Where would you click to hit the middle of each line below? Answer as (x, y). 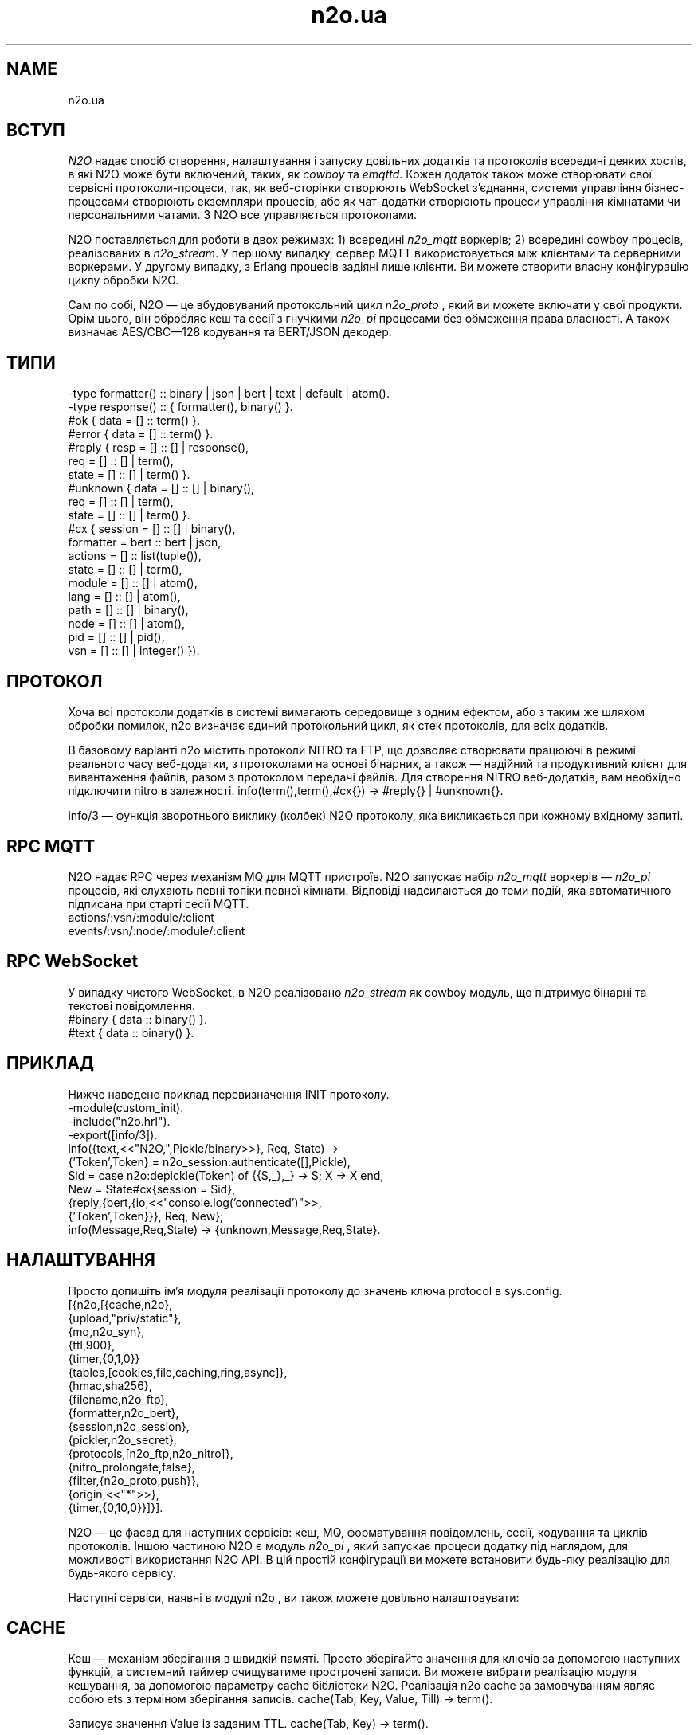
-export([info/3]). (113, 1134)
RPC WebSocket (73, 961)
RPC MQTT (51, 846)
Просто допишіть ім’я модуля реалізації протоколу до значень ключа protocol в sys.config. (315, 1290)
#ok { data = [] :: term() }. (134, 421)
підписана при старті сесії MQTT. (159, 903)
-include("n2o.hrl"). (119, 1121)
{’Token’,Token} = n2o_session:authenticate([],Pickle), (209, 1161)
